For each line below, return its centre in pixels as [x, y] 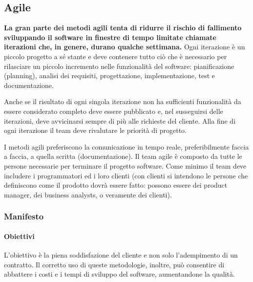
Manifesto [24, 216]
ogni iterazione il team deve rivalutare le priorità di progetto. [95, 130]
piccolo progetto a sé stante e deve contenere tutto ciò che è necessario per [116, 56]
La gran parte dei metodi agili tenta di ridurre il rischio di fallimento [123, 28]
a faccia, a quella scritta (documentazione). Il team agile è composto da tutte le [123, 156]
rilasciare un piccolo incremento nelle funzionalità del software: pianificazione [119, 66]
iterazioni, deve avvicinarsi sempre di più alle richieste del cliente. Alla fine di [120, 120]
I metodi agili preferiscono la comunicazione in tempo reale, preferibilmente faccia [126, 146]
